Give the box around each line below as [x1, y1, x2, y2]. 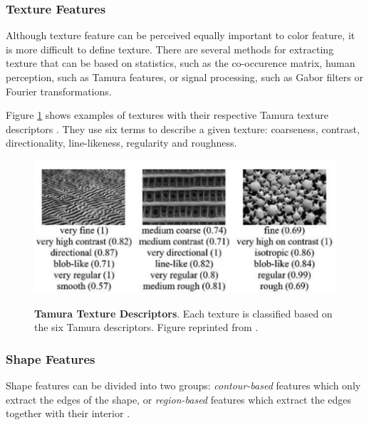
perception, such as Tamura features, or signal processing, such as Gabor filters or [6, 70, 363, 84]
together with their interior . [6, 406, 130, 421]
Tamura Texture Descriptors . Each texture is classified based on [34, 305, 333, 320]
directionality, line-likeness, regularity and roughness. [6, 135, 237, 150]
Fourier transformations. [6, 83, 112, 98]
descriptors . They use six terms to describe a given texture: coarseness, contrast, [6, 121, 360, 136]
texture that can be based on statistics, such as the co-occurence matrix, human [6, 56, 355, 70]
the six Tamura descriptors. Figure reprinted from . [34, 320, 259, 335]
